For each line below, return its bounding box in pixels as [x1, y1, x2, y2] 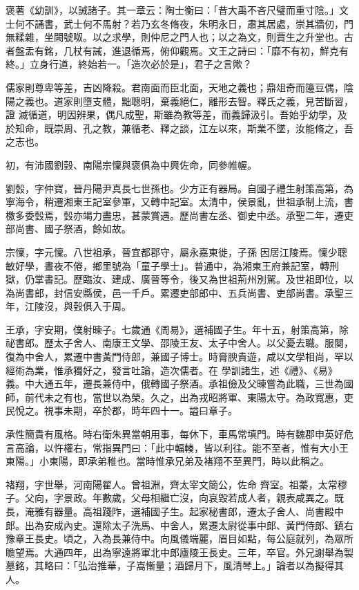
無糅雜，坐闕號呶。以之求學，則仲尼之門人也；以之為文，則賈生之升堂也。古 [6, 30, 353, 44]
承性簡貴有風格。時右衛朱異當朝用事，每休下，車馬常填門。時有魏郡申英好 [6, 427, 344, 441]
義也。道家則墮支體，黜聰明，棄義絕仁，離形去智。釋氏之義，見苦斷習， [24, 93, 353, 108]
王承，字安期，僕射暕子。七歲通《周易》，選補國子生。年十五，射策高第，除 [6, 322, 349, 336]
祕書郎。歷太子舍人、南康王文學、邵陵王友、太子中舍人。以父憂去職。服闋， [6, 335, 353, 350]
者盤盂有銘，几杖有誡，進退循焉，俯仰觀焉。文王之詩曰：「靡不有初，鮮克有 [6, 43, 349, 57]
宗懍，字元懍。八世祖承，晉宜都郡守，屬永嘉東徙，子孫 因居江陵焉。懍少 [6, 244, 338, 259]
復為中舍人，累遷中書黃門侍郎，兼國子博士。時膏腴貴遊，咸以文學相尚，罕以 [6, 349, 353, 364]
